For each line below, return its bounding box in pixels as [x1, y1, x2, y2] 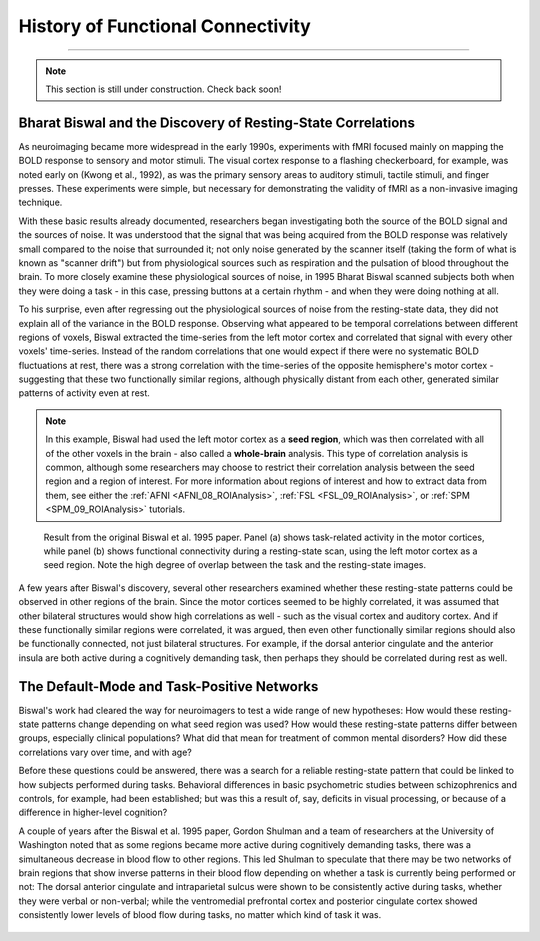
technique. [18, 196, 63, 209]
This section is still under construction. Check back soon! [45, 83, 282, 95]
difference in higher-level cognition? [18, 806, 168, 819]
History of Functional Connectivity [18, 15, 312, 37]
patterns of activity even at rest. [18, 387, 150, 399]
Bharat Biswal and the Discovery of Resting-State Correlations [18, 114, 415, 131]
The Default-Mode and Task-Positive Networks [18, 678, 319, 695]
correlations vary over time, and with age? [18, 746, 192, 758]
